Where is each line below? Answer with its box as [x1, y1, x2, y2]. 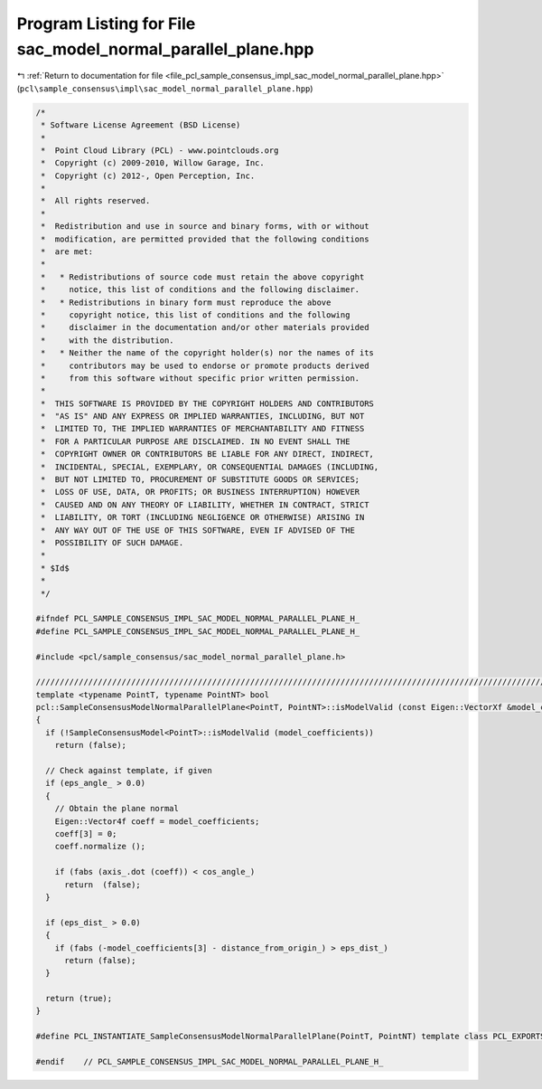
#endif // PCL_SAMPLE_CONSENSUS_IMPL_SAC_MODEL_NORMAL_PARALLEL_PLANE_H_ [35, 1056, 384, 1067]
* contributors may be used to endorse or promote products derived [41, 360, 369, 371]
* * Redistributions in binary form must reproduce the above [41, 297, 332, 308]
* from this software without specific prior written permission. [41, 373, 360, 384]
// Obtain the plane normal [54, 803, 180, 814]
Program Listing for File [16, 14, 196, 33]
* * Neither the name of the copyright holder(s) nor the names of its [41, 348, 375, 358]
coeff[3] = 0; [54, 829, 117, 838]
